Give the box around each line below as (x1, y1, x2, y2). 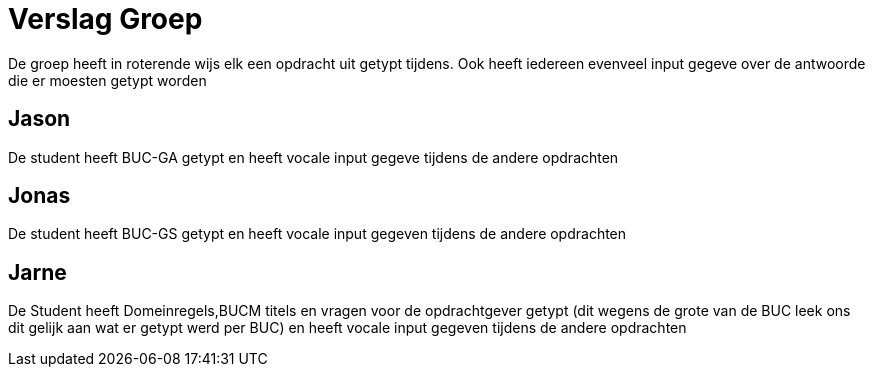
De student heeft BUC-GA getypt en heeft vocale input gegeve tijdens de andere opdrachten (8, 148, 619, 166)
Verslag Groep (8, 2, 203, 36)
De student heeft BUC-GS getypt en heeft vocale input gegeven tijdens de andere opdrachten (8, 225, 627, 243)
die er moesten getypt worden (8, 71, 207, 89)
